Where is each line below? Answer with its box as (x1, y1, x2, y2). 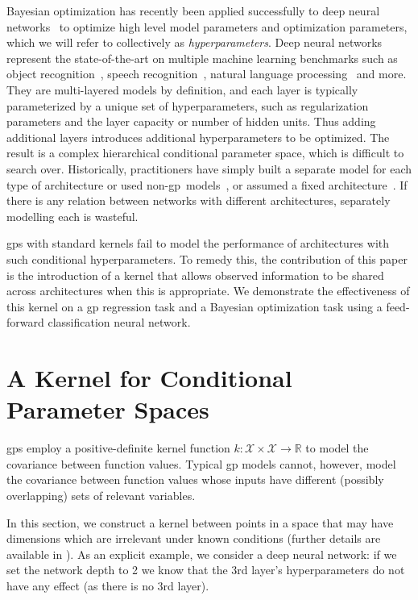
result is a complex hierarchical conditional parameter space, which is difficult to (6, 144, 404, 161)
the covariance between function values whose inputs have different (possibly (6, 471, 384, 488)
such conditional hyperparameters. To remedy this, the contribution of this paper (6, 250, 408, 267)
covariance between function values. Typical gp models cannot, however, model (6, 455, 396, 472)
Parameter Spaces (6, 393, 209, 426)
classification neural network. (48, 314, 191, 331)
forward (6, 314, 44, 331)
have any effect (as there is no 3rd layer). (6, 577, 209, 594)
